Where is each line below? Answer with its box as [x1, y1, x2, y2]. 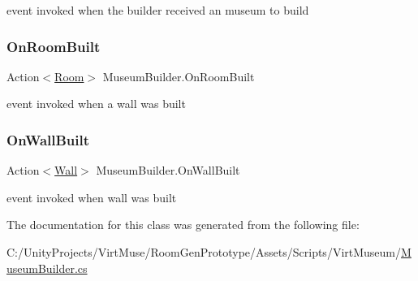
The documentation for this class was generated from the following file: [6, 216, 360, 233]
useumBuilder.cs [6, 259, 88, 276]
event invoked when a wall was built [6, 95, 186, 112]
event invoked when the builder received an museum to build [6, 2, 309, 18]
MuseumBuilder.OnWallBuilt [96, 162, 240, 179]
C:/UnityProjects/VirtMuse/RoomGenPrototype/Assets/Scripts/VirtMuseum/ [6, 244, 402, 260]
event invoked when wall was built [6, 188, 177, 205]
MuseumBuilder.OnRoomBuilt [102, 67, 255, 84]
